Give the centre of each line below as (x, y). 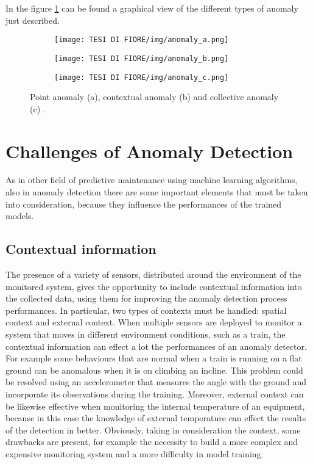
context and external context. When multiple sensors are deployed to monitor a (154, 322)
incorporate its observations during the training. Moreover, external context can (155, 393)
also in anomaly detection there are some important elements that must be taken (157, 192)
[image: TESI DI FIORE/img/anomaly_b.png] (142, 58)
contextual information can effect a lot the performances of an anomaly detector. (156, 346)
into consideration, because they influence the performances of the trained (144, 204)
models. (20, 216)
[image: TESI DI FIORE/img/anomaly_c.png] (142, 77)
